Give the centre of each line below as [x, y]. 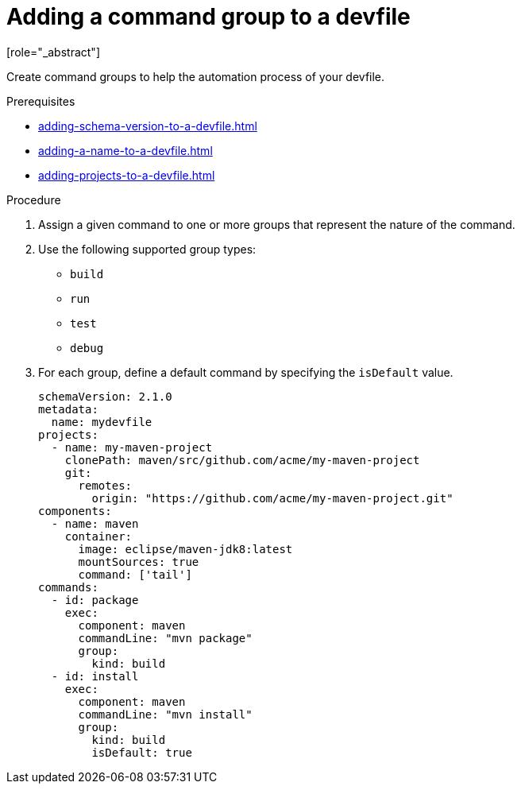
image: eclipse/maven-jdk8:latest [185, 549]
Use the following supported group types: [147, 249]
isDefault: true [142, 752]
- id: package [95, 600]
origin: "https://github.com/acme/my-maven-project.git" [272, 498]
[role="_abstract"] [54, 52]
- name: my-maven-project [132, 447]
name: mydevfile [102, 422]
